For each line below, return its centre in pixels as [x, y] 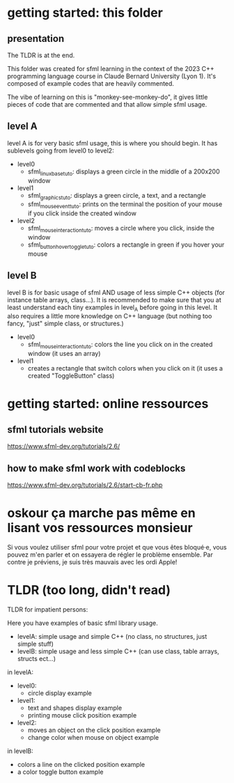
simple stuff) [36, 644]
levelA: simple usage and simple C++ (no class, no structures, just [112, 636]
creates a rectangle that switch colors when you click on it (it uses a [125, 369]
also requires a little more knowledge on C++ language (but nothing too [110, 316]
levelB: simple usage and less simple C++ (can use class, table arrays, [118, 651]
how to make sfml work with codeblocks [96, 468]
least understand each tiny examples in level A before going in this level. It [112, 308]
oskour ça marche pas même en [102, 513]
